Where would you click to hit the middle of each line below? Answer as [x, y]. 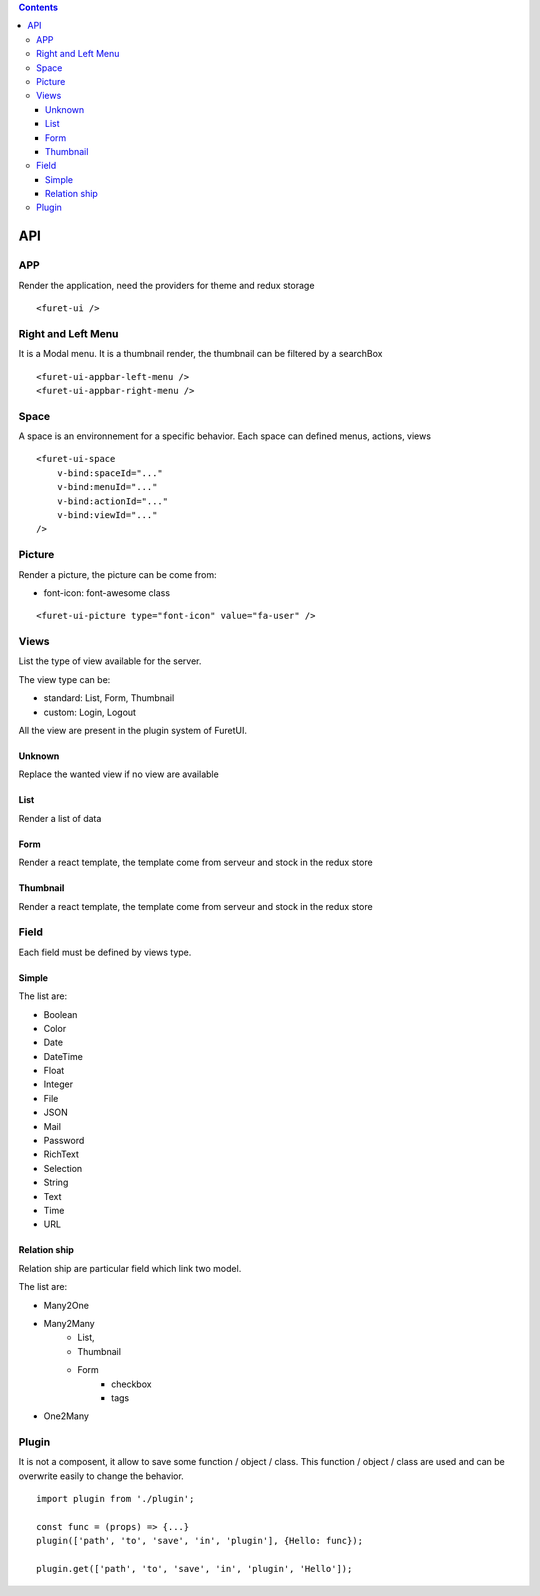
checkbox [131, 1384]
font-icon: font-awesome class [106, 592]
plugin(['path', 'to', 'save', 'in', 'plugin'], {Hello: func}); [200, 1541]
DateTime [63, 1056]
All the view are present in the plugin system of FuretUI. [133, 731]
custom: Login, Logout [90, 712]
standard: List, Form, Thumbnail [109, 698]
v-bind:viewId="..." [107, 515]
